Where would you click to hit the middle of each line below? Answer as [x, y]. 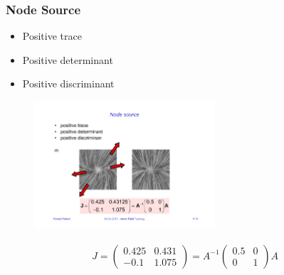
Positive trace [52, 36]
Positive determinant [68, 59]
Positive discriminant [68, 83]
